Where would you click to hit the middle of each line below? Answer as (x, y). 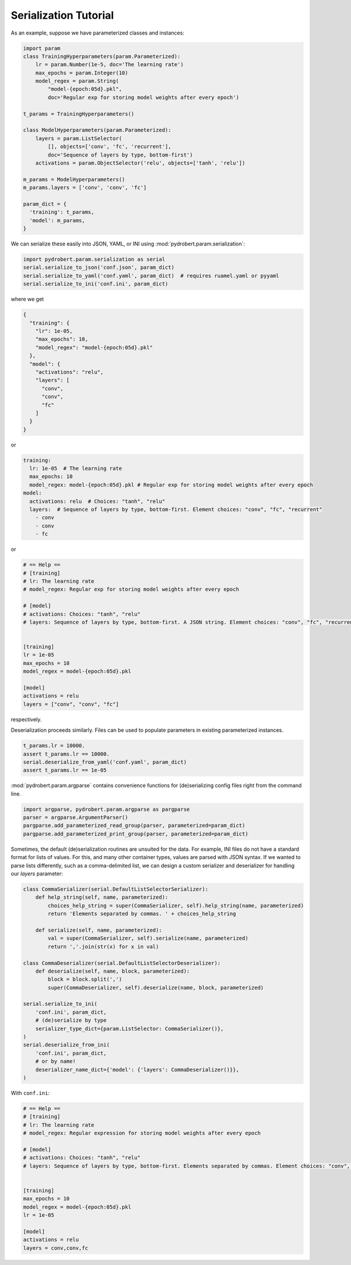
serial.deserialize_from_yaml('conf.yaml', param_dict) (105, 762)
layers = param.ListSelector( (79, 138)
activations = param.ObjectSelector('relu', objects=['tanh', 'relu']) (140, 163)
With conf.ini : (30, 1093)
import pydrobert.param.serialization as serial (94, 260)
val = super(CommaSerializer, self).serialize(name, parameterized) (148, 938)
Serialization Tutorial (62, 15)
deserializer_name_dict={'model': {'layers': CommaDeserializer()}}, (137, 1070)
